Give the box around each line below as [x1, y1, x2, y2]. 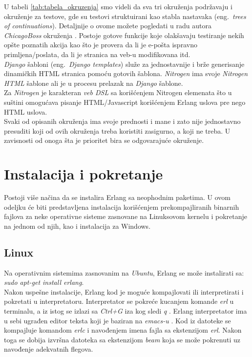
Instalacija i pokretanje [4, 164, 163, 184]
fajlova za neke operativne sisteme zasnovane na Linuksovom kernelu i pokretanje [4, 211, 247, 221]
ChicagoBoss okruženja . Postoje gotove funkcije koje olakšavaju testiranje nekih [4, 30, 244, 40]
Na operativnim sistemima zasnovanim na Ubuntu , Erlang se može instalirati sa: [4, 267, 244, 278]
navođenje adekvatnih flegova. [4, 344, 93, 354]
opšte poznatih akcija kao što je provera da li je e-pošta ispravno [4, 40, 197, 50]
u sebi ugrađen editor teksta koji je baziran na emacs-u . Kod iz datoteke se [4, 315, 231, 325]
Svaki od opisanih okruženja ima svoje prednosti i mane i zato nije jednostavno [4, 116, 241, 126]
